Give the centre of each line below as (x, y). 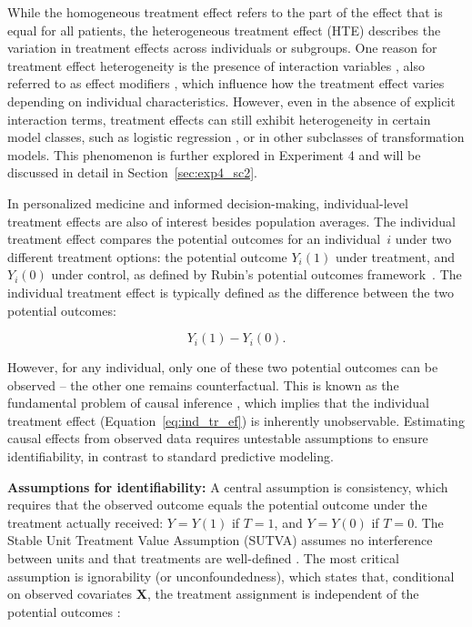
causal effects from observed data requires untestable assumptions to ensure (218, 438)
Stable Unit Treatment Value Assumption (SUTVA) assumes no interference (220, 540)
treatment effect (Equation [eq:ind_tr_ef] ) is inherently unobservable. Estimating (236, 420)
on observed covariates (70, 594)
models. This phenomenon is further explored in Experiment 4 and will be (214, 154)
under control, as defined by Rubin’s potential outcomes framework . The (256, 274)
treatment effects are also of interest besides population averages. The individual (231, 221)
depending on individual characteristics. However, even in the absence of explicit (231, 101)
